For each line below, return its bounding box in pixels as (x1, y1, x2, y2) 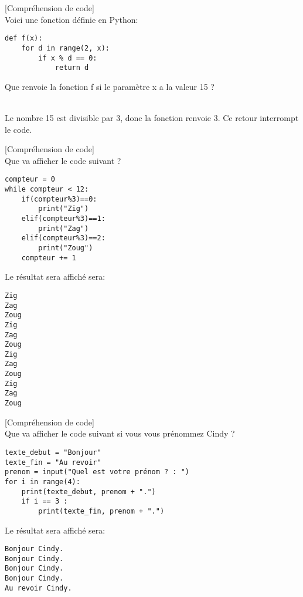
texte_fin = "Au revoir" (5, 458, 101, 467)
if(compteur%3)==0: (21, 194, 97, 203)
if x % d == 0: (38, 53, 97, 62)
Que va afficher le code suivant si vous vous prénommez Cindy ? (5, 427, 235, 440)
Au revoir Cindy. (5, 583, 72, 592)
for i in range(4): (5, 477, 80, 486)
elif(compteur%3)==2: (21, 234, 105, 243)
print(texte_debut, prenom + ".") (21, 487, 156, 496)
